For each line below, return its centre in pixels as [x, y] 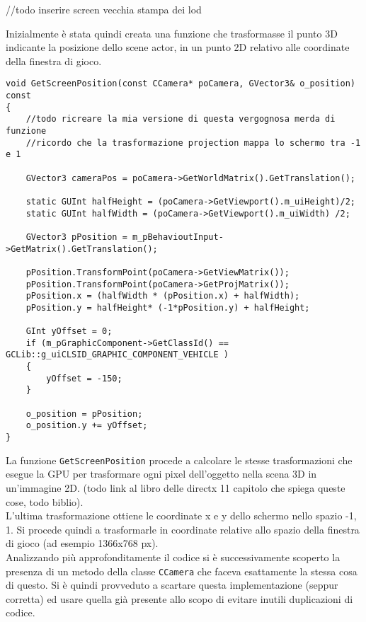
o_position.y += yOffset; [87, 426]
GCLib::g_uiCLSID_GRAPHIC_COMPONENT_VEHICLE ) [117, 355]
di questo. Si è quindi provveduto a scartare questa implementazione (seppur [172, 585]
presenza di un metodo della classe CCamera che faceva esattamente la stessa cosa [182, 571]
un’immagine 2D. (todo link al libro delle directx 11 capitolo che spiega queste [176, 487]
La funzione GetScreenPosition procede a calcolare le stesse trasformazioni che [179, 460]
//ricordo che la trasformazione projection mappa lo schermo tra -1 [193, 143]
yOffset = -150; [84, 378]
